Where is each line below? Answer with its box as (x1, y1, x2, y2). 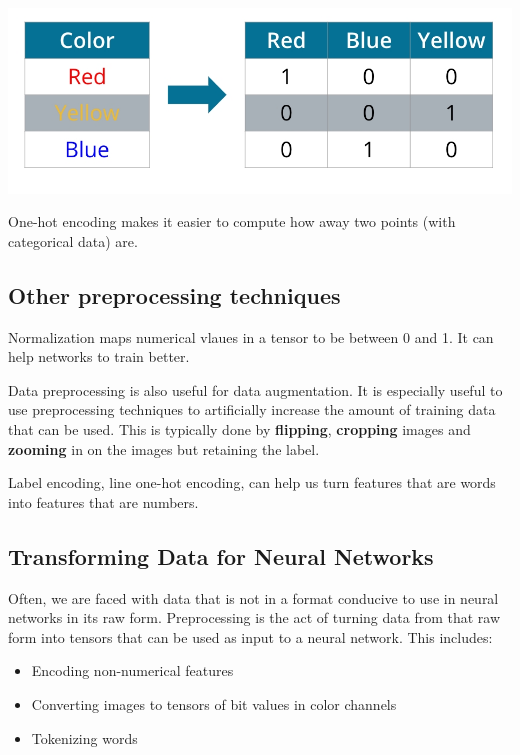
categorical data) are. (8, 230, 138, 251)
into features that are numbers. (8, 491, 199, 512)
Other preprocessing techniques (8, 279, 341, 310)
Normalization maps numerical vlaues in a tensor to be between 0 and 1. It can (8, 326, 494, 347)
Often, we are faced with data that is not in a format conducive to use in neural (8, 587, 499, 608)
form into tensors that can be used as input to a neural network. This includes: (8, 626, 493, 647)
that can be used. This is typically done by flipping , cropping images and (8, 418, 471, 439)
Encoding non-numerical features (31, 660, 234, 681)
